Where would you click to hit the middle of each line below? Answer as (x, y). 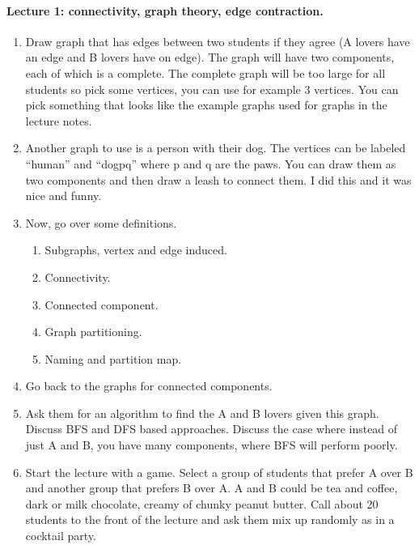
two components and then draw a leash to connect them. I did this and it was (218, 179)
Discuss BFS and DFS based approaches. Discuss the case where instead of (212, 429)
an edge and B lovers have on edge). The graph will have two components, (210, 57)
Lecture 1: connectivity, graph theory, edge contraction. (165, 10)
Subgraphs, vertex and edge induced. (136, 250)
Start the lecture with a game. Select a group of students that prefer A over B (219, 472)
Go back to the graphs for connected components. (149, 386)
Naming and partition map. (113, 358)
